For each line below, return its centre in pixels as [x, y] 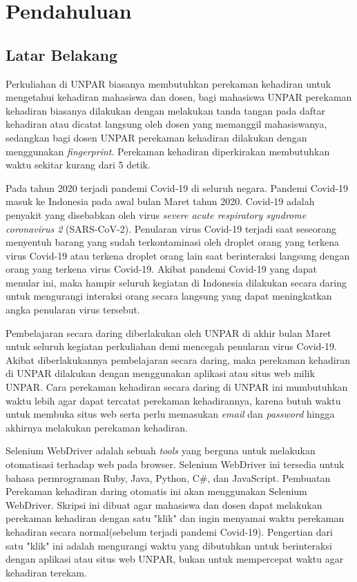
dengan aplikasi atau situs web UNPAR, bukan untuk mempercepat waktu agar [175, 559]
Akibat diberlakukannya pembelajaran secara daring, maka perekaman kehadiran [178, 359]
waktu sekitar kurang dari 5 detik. [78, 165]
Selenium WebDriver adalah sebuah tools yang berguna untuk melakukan [161, 450]
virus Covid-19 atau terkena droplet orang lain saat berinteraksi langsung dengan [178, 255]
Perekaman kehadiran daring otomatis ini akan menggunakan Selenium [156, 491]
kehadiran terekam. [46, 572]
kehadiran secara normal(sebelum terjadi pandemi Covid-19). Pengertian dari [169, 531]
